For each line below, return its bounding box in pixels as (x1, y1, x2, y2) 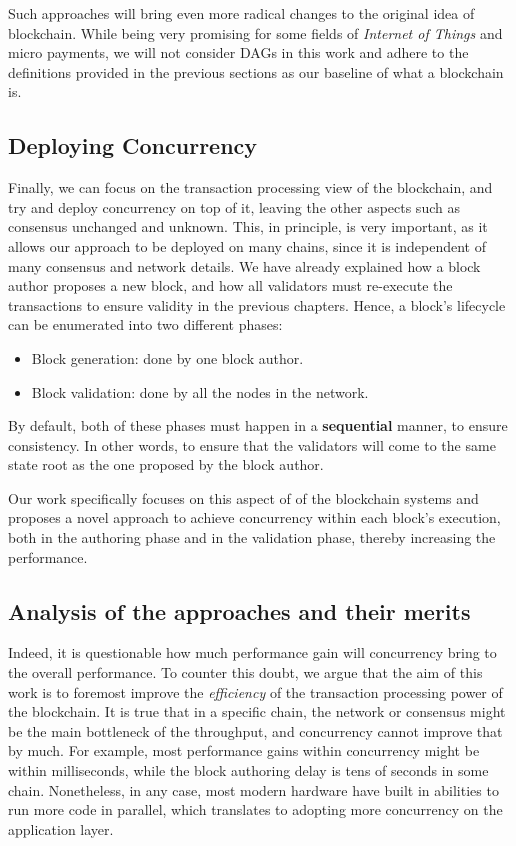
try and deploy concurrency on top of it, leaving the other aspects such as (8, 196, 460, 217)
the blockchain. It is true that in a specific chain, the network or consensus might (8, 701, 506, 722)
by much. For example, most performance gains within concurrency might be (8, 740, 480, 761)
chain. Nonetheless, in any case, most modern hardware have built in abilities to (8, 779, 499, 800)
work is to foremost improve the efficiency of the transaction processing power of (8, 681, 503, 702)
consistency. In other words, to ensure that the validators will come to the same (8, 434, 496, 455)
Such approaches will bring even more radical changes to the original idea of (8, 3, 475, 23)
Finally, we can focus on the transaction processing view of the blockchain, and (8, 177, 493, 198)
